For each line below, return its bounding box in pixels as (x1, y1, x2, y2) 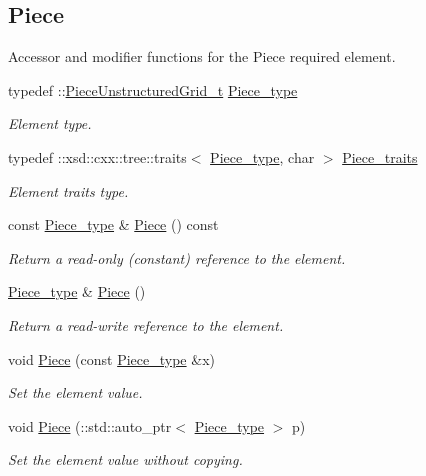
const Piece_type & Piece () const (8, 214, 219, 235)
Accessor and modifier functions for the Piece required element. (8, 46, 396, 67)
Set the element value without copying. (8, 449, 243, 470)
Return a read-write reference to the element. (8, 314, 284, 335)
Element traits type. (8, 180, 129, 201)
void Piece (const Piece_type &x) (8, 348, 215, 369)
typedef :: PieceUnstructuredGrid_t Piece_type (8, 79, 298, 100)
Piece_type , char (210, 146, 315, 167)
